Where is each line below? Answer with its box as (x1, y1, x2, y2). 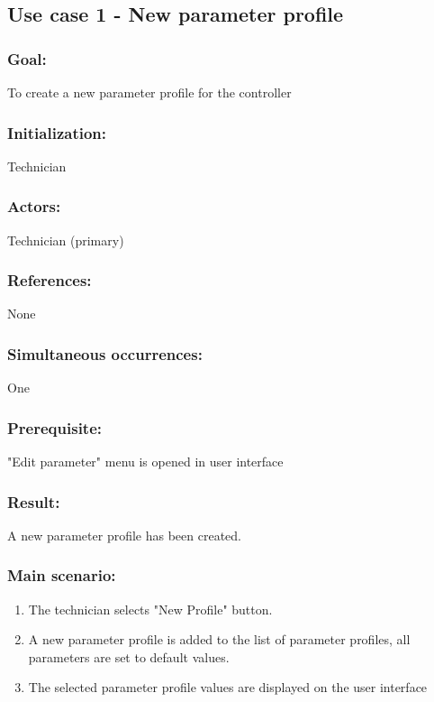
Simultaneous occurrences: (7, 342, 203, 365)
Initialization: (7, 121, 107, 143)
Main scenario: (7, 564, 116, 587)
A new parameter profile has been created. (7, 525, 241, 544)
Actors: (7, 195, 61, 217)
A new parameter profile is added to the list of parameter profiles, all (28, 630, 411, 649)
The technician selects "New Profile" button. (28, 599, 273, 618)
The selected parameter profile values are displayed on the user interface (28, 678, 428, 697)
